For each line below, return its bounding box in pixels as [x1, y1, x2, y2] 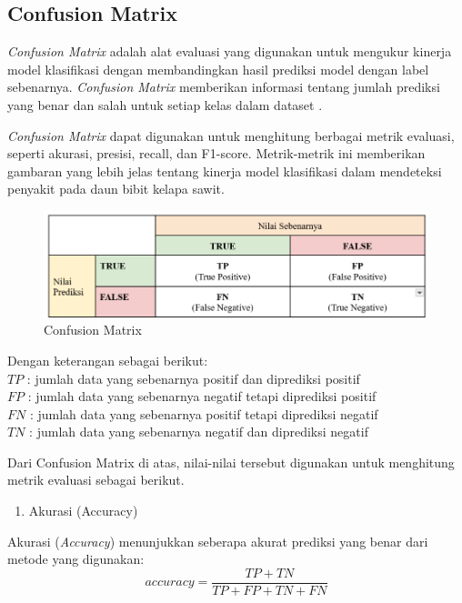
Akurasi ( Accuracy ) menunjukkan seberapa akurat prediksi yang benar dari [7, 531, 428, 550]
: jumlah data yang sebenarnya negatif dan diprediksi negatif [29, 422, 368, 441]
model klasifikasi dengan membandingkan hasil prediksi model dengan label [7, 59, 429, 78]
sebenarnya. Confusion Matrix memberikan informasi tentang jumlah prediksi [7, 77, 440, 96]
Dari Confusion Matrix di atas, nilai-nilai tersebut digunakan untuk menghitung [7, 452, 455, 471]
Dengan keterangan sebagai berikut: [7, 350, 208, 369]
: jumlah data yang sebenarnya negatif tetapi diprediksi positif [27, 387, 377, 406]
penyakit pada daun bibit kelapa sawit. [7, 179, 225, 198]
